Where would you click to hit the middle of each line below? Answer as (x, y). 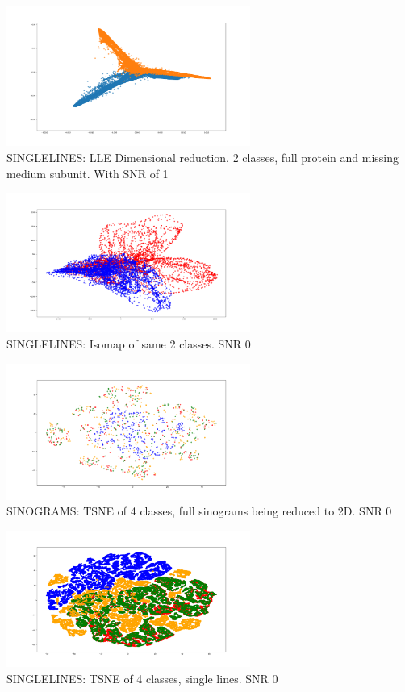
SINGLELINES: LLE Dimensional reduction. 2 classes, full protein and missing (203, 157)
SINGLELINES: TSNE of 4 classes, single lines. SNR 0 (142, 678)
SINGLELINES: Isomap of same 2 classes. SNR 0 (129, 344)
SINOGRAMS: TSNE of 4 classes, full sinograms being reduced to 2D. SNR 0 (199, 511)
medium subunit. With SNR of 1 (88, 173)
